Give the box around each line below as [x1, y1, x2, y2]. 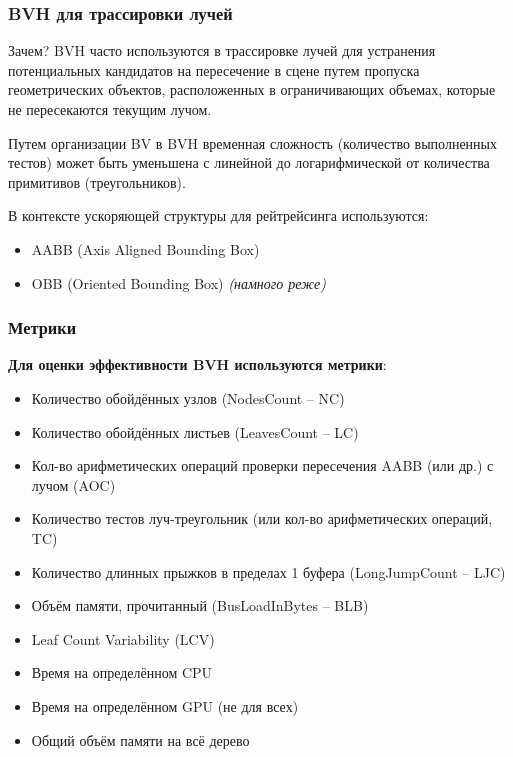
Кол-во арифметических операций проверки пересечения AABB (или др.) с [31, 455, 494, 476]
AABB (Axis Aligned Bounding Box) [31, 238, 260, 259]
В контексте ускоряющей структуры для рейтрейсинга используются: [8, 205, 429, 226]
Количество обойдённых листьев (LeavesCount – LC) [31, 421, 359, 442]
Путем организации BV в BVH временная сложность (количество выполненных [8, 132, 497, 153]
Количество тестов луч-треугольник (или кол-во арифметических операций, [31, 508, 493, 529]
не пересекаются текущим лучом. [8, 99, 212, 119]
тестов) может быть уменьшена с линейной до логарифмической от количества [8, 152, 490, 173]
